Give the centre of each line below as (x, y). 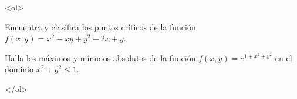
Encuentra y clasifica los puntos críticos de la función (100, 26)
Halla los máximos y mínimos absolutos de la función (100, 57)
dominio (19, 69)
